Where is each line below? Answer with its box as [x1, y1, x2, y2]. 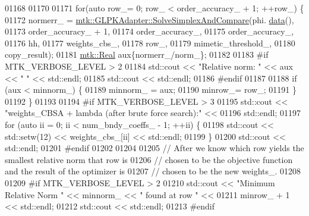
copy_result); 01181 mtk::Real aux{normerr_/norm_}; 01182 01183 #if [5, 48, 269, 61]
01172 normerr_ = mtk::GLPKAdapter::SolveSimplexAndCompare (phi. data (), [5, 13, 294, 26]
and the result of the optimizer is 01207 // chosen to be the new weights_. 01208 [5, 165, 301, 177]
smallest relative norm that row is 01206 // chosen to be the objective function [5, 153, 293, 165]
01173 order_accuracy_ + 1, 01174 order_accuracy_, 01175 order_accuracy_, [5, 25, 294, 37]
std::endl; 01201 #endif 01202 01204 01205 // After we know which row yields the [5, 142, 304, 154]
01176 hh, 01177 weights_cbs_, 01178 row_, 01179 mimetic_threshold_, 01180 [5, 36, 295, 49]
